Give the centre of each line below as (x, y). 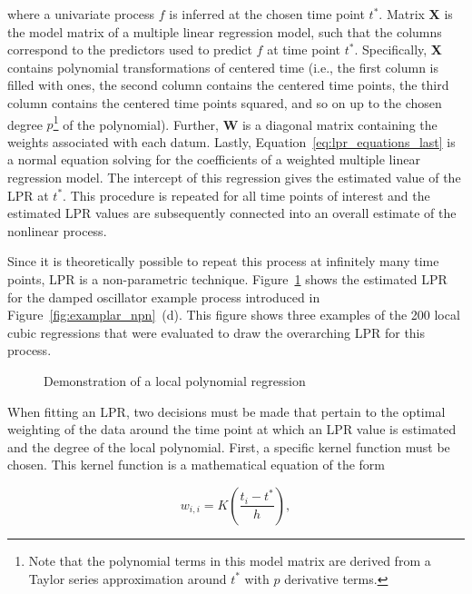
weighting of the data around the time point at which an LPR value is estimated (232, 429)
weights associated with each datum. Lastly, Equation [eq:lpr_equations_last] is (231, 141)
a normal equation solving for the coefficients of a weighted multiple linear (214, 159)
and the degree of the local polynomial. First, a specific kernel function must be (229, 446)
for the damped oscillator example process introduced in (164, 297)
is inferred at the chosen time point (267, 14)
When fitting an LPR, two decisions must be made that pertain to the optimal (226, 411)
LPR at (28, 195)
